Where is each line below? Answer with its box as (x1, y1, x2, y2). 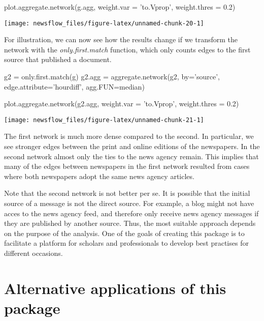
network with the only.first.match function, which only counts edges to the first (4, 44, 251, 54)
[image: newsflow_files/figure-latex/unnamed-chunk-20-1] (4, 19, 204, 27)
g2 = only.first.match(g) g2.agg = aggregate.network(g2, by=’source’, (4, 71, 220, 82)
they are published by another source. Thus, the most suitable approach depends (4, 218, 256, 228)
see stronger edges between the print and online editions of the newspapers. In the (4, 141, 260, 152)
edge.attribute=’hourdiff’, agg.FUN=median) (4, 81, 145, 92)
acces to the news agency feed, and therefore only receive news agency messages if (4, 208, 259, 218)
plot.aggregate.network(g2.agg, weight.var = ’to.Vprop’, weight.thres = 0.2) (4, 98, 239, 109)
